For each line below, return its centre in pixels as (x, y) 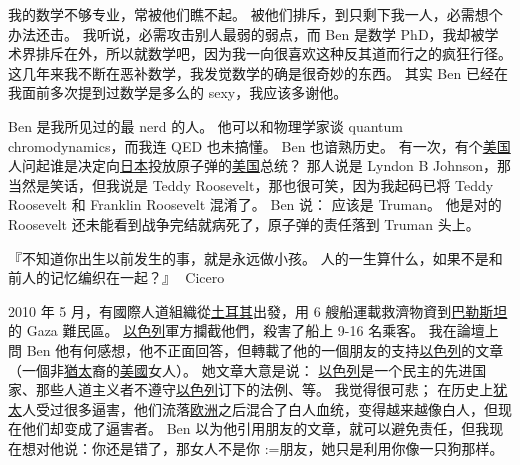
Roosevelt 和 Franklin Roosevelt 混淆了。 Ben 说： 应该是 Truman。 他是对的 (255, 204)
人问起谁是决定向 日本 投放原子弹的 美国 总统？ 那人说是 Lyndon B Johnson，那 (260, 165)
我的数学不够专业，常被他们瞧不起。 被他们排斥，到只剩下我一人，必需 (241, 14)
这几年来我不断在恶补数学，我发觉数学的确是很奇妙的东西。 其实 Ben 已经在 (258, 72)
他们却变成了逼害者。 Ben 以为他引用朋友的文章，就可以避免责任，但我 (255, 428)
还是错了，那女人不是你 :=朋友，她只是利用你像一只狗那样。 (304, 447)
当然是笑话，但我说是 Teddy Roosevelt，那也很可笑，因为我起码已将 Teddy (251, 184)
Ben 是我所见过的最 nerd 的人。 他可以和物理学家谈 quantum (205, 125)
